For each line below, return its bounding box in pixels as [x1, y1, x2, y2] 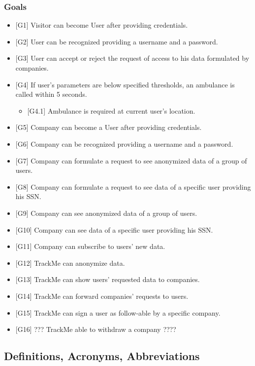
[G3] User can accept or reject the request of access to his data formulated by [15, 53, 250, 63]
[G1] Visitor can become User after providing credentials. [15, 20, 188, 30]
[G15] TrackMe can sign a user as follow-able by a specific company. [15, 307, 221, 318]
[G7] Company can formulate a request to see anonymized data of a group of [15, 155, 247, 165]
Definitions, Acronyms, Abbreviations [4, 348, 200, 364]
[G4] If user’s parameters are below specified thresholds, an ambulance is [15, 79, 235, 89]
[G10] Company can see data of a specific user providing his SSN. [15, 224, 213, 235]
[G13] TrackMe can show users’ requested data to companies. [15, 274, 200, 285]
